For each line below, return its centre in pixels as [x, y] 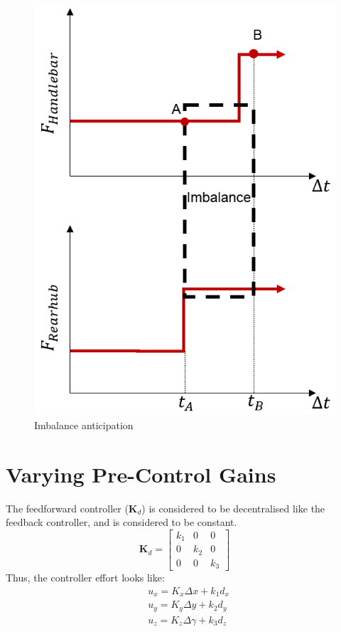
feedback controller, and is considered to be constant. [121, 522]
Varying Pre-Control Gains [141, 474]
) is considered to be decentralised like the [233, 508]
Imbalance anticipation [84, 425]
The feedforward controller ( [67, 508]
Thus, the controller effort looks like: [85, 578]
